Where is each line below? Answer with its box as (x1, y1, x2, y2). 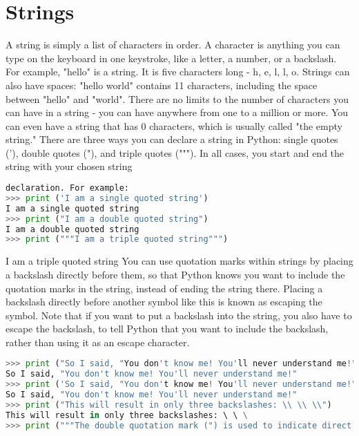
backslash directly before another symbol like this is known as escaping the (6, 294, 322, 309)
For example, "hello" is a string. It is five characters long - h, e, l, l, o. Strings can (6, 64, 350, 79)
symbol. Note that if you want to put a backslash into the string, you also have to (6, 307, 352, 322)
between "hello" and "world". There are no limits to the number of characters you (6, 91, 349, 106)
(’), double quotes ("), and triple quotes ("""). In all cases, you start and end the (6, 145, 345, 160)
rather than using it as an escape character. (6, 334, 190, 349)
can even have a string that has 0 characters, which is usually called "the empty (6, 118, 342, 133)
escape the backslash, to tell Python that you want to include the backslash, (6, 321, 329, 336)
